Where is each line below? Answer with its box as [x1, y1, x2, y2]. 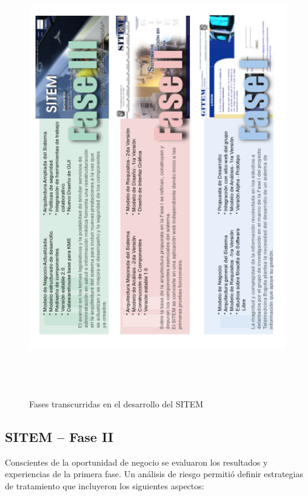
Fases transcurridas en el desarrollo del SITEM [29, 397, 204, 410]
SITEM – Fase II [5, 427, 113, 446]
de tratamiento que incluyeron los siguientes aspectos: [5, 479, 204, 492]
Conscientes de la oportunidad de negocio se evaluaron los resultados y [5, 455, 268, 468]
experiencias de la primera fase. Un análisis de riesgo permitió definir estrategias [5, 467, 303, 480]
